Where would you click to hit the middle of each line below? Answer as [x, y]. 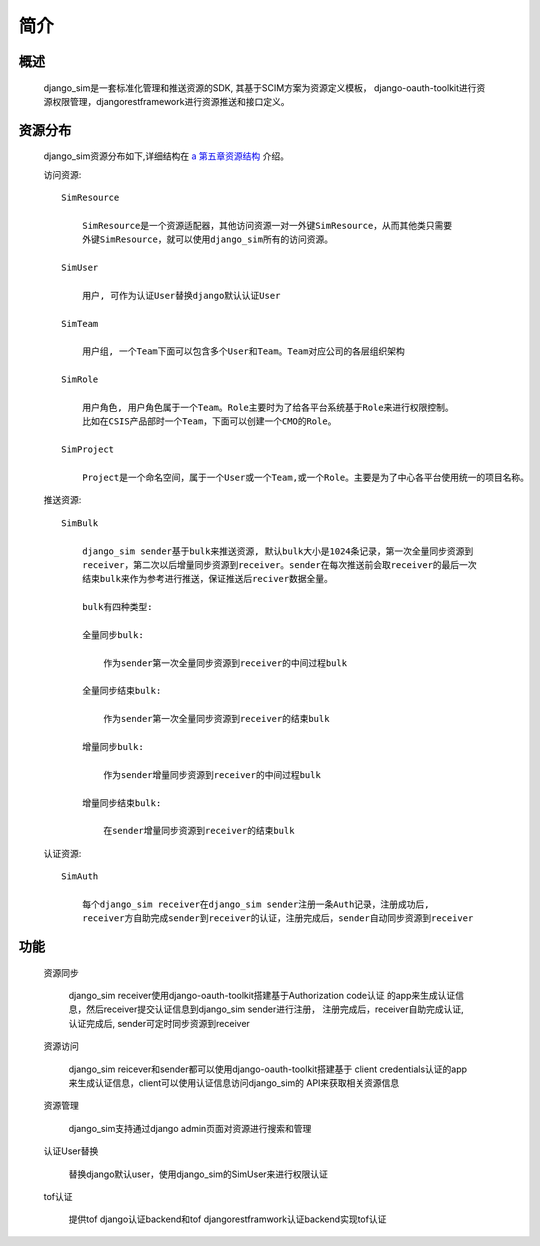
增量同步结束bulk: [121, 803]
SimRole [80, 379]
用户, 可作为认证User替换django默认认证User [181, 295]
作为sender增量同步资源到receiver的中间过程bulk [212, 774]
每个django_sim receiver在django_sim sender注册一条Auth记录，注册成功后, [255, 904]
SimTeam [80, 323]
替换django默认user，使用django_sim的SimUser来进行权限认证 [198, 1174]
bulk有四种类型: [117, 607]
